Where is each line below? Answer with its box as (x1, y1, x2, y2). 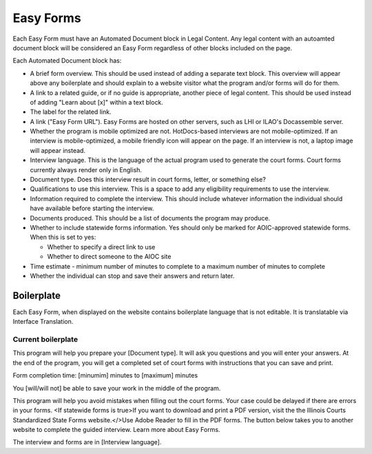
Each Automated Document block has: (12, 56, 122, 65)
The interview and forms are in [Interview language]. (12, 438, 162, 446)
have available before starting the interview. (30, 204, 154, 213)
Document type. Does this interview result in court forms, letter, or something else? (30, 176, 267, 184)
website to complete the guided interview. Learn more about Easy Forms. (12, 426, 220, 434)
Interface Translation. (12, 318, 74, 326)
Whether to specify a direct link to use (47, 243, 156, 251)
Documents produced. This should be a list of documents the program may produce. (30, 214, 271, 222)
